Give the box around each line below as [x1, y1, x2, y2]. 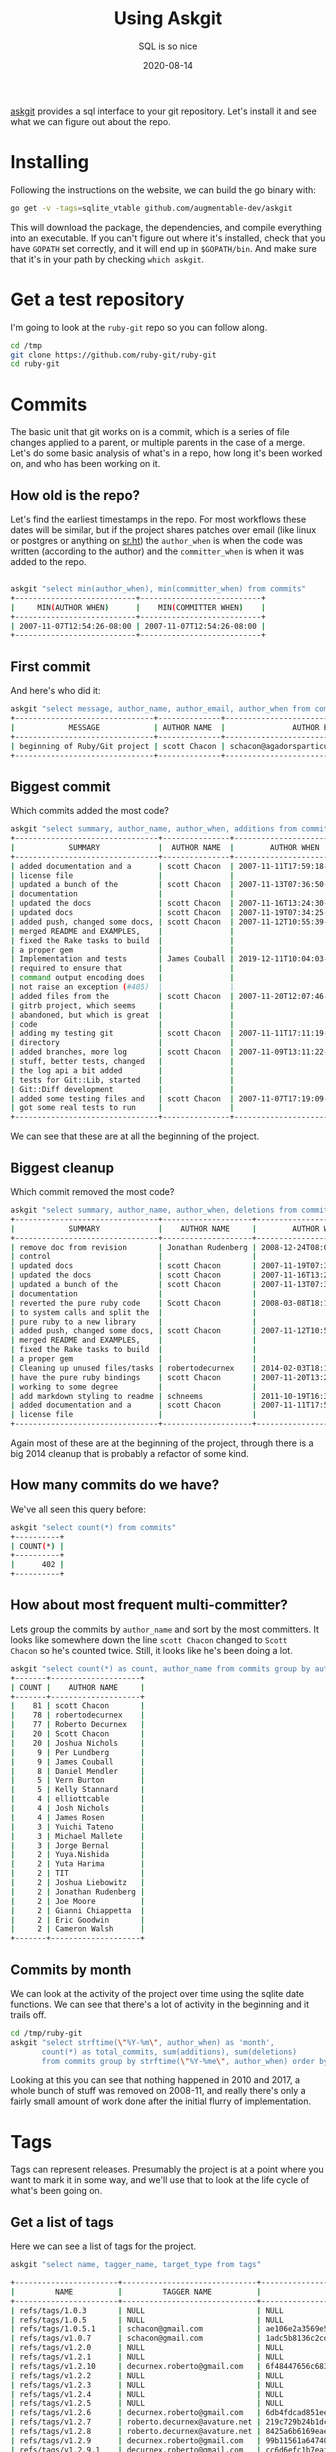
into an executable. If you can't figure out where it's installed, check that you [10, 232, 326, 244]
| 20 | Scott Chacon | [10, 1729, 145, 1739]
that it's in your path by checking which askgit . [10, 253, 205, 265]
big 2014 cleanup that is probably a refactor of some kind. [10, 1448, 249, 1459]
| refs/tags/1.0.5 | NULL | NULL [10, 2315, 284, 2325]
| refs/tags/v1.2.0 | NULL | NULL [10, 2343, 284, 2353]
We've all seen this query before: [10, 1503, 147, 1515]
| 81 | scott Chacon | [10, 1701, 145, 1711]
